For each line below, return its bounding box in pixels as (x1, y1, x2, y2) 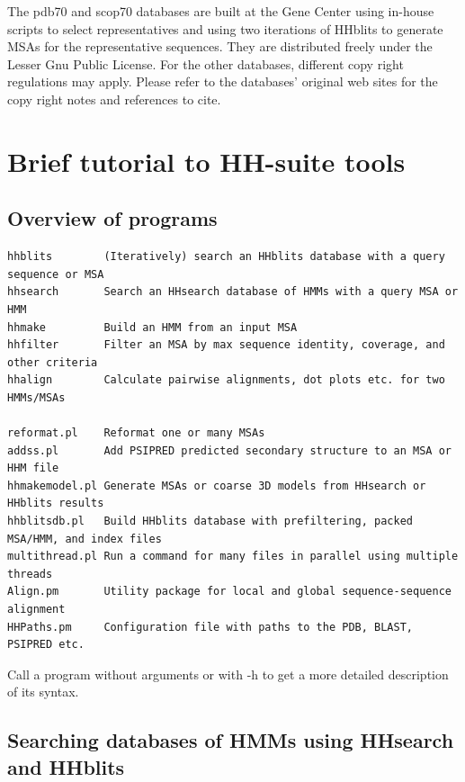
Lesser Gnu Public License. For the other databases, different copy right (7, 54, 404, 73)
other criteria (7, 355, 98, 369)
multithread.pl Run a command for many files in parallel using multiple (7, 550, 459, 563)
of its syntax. (7, 682, 79, 701)
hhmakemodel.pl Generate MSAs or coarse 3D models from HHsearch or (7, 479, 426, 492)
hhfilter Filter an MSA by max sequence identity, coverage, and (7, 338, 445, 352)
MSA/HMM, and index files (7, 532, 162, 545)
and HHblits (7, 752, 125, 780)
